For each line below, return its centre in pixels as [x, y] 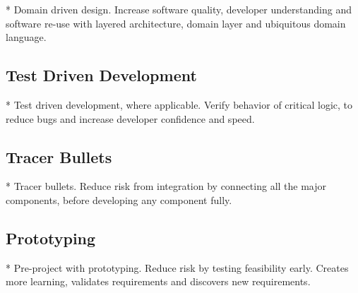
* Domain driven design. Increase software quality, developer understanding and [179, 9]
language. [26, 37]
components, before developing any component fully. [119, 199]
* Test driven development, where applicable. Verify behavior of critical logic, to [179, 104]
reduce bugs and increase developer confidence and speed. [130, 118]
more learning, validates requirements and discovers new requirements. [158, 281]
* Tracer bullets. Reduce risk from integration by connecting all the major [166, 186]
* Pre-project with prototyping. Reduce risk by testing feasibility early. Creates [177, 267]
